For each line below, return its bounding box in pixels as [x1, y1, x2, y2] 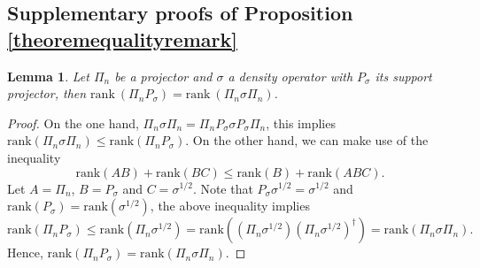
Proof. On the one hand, [7, 113, 139, 132]
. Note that [192, 179, 253, 197]
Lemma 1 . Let [7, 66, 89, 85]
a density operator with [228, 66, 353, 85]
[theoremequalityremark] [7, 25, 237, 52]
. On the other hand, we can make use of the [185, 131, 429, 149]
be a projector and [114, 66, 213, 85]
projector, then [7, 84, 87, 103]
